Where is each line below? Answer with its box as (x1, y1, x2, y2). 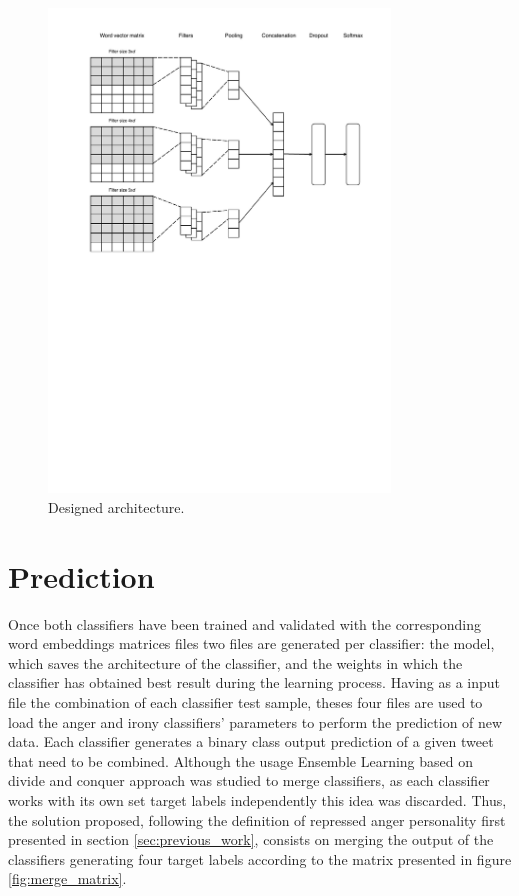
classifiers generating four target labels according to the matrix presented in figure (8, 848, 512, 869)
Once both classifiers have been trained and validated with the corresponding (8, 613, 481, 634)
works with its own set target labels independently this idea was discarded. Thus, (8, 789, 507, 810)
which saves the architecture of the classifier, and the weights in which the (8, 652, 463, 673)
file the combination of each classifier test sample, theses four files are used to (8, 691, 483, 712)
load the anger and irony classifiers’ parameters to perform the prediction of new (8, 711, 503, 732)
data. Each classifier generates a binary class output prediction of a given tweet (8, 731, 494, 752)
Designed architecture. (48, 496, 185, 517)
